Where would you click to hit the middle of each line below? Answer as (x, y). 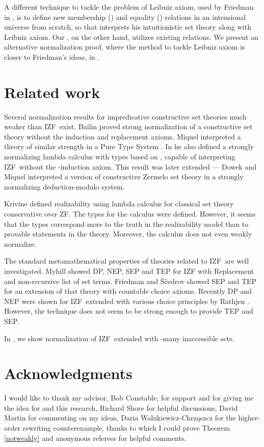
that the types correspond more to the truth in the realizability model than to (126, 224)
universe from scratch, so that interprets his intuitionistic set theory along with (128, 27)
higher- (249, 418)
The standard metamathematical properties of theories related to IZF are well (127, 261)
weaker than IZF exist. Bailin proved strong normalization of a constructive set (128, 126)
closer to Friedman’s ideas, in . (52, 56)
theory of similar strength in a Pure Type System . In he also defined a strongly (129, 146)
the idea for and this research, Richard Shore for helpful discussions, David (121, 407)
